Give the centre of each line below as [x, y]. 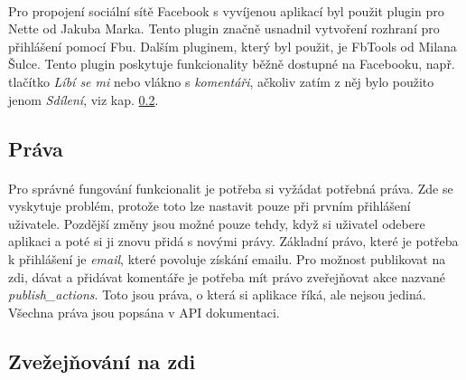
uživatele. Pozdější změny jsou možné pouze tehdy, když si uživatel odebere [217, 223]
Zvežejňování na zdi [102, 361]
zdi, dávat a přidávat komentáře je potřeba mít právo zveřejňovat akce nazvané [227, 276]
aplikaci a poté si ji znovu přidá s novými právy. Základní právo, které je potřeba [233, 241]
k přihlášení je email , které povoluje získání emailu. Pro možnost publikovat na [227, 258]
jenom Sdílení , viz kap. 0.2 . [84, 99]
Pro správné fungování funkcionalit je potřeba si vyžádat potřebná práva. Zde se [231, 188]
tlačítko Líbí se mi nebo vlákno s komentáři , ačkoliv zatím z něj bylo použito [221, 81]
